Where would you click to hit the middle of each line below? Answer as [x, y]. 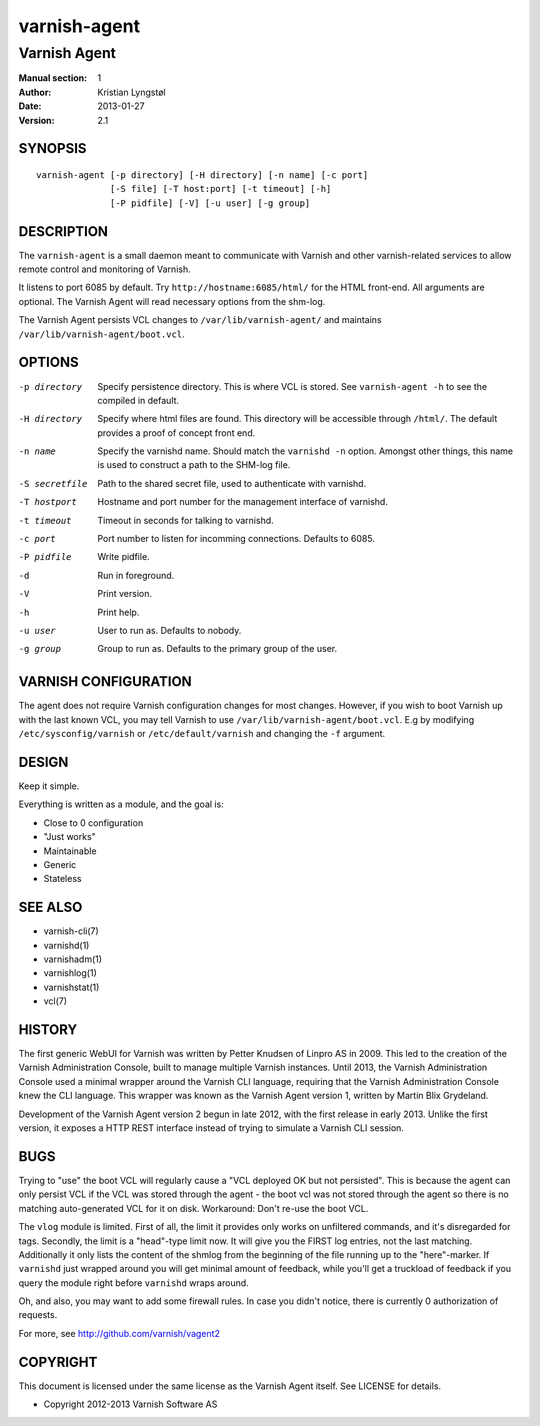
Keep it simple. [49, 786]
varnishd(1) [66, 945]
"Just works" [70, 837]
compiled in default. [138, 400]
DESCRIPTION [63, 231]
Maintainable [70, 851]
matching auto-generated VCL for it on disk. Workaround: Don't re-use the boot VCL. [193, 1208]
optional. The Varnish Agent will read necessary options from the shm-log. [172, 301]
